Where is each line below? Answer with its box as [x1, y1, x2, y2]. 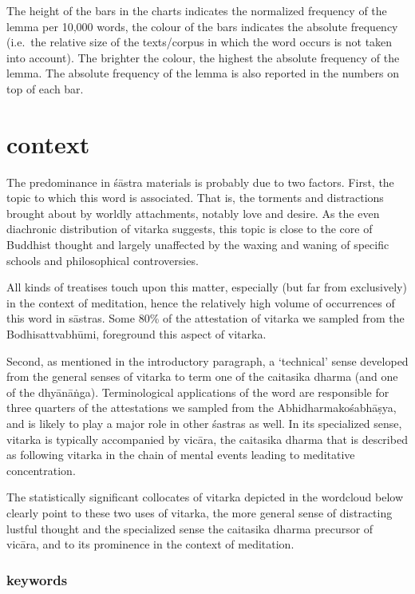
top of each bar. [6, 80, 84, 97]
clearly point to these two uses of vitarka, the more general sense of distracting [6, 504, 393, 521]
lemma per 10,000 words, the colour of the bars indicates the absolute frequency [6, 18, 398, 34]
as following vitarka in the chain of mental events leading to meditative [6, 446, 355, 463]
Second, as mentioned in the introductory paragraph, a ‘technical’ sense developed [6, 352, 409, 369]
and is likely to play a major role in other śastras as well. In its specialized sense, [6, 415, 402, 431]
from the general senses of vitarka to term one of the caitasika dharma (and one [6, 368, 398, 385]
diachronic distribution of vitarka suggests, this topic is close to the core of [6, 220, 373, 237]
